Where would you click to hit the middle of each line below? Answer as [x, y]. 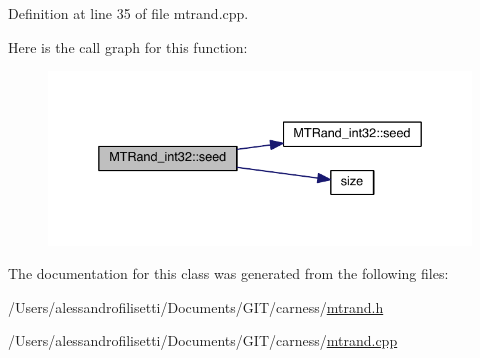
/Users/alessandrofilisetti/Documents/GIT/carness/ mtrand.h [196, 306]
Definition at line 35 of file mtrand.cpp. [128, 13]
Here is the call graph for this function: [128, 46]
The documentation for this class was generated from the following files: [228, 273]
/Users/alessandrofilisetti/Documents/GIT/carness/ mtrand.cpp [203, 340]
